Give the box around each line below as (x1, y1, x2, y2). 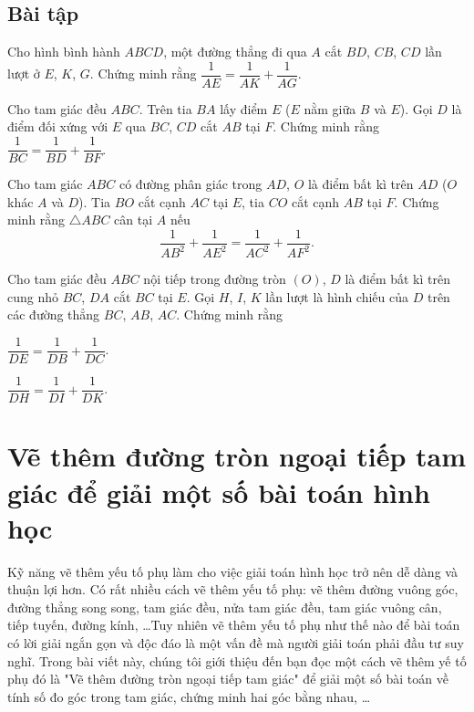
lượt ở (7, 64, 40, 83)
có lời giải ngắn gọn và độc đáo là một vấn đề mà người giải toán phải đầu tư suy (7, 633, 464, 653)
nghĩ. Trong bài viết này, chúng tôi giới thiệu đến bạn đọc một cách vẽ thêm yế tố (7, 651, 467, 670)
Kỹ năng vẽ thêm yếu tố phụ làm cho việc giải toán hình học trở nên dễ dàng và (7, 561, 458, 581)
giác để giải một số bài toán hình (7, 473, 430, 510)
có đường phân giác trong (118, 174, 263, 194)
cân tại (114, 210, 153, 229)
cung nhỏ (7, 287, 59, 306)
